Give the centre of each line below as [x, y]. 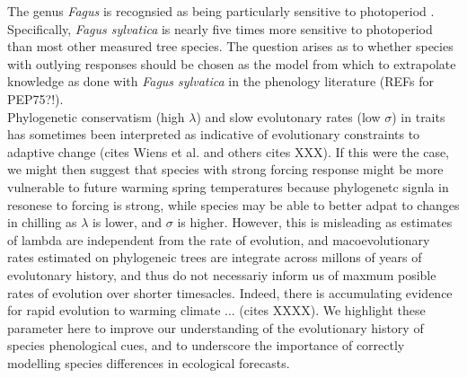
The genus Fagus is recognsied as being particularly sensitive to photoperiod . [221, 11]
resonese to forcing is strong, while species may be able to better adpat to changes [233, 204]
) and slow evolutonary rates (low [288, 116]
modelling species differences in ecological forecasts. [149, 362]
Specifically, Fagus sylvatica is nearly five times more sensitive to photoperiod [220, 28]
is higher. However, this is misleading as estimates [315, 222]
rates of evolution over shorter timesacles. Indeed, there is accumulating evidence [230, 292]
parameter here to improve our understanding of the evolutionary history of [216, 327]
